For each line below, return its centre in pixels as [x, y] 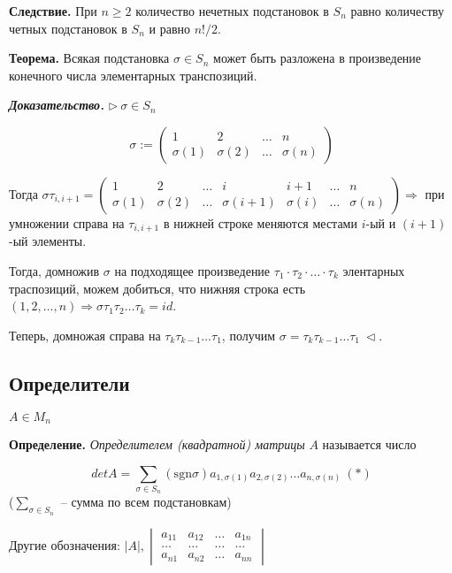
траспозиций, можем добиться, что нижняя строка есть [157, 288]
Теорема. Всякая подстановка [89, 58]
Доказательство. [57, 105]
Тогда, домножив [54, 271]
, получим [249, 335]
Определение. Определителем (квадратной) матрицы [157, 444]
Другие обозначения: [65, 544]
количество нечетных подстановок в [232, 11]
